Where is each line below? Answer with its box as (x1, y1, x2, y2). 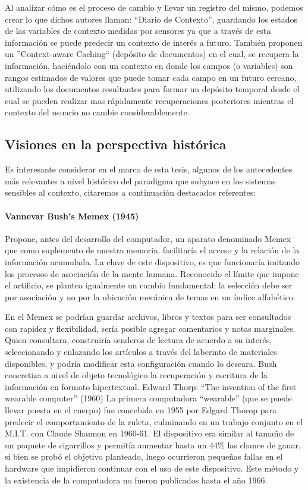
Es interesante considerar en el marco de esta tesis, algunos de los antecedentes (5, 163, 293, 175)
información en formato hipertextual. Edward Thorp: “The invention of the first (5, 380, 297, 392)
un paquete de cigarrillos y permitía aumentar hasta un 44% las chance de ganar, (5, 438, 301, 451)
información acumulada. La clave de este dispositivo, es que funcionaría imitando (5, 255, 300, 268)
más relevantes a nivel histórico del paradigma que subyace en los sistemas (5, 174, 276, 187)
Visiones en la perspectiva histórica (5, 135, 227, 153)
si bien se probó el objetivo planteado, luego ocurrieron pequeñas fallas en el (5, 450, 283, 463)
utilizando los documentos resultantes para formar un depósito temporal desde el (5, 83, 300, 95)
